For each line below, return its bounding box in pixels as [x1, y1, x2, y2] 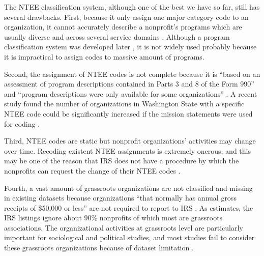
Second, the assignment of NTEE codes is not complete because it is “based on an [4, 68, 260, 79]
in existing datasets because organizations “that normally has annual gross [4, 192, 237, 203]
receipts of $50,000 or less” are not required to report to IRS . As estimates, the [4, 202, 253, 213]
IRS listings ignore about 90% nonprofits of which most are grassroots [4, 212, 223, 223]
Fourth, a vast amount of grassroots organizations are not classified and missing [4, 182, 253, 193]
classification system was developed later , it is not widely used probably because [4, 41, 257, 52]
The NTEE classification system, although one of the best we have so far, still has [4, 2, 260, 12]
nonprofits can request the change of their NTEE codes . [4, 165, 181, 176]
